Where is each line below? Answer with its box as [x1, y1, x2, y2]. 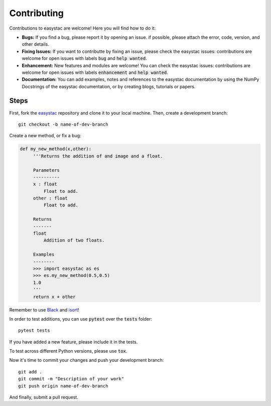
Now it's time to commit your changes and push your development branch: [9, 357, 164, 363]
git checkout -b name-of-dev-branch [18, 121, 108, 127]
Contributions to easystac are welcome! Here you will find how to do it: [9, 25, 156, 31]
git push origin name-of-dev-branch [18, 383, 108, 389]
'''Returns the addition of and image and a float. [33, 153, 163, 159]
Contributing [9, 8, 64, 19]
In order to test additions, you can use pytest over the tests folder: [9, 316, 153, 322]
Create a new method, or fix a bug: [9, 133, 81, 139]
